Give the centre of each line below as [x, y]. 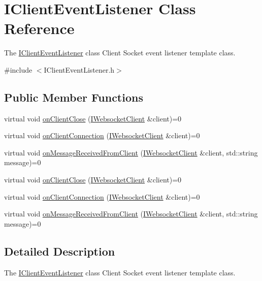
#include [18, 69]
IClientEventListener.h [79, 69]
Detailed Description [60, 251]
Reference [39, 28]
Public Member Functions [74, 97]
